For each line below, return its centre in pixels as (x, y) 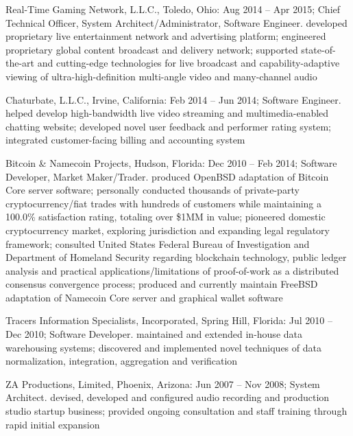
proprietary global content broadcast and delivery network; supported (152, 49)
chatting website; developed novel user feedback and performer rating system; (168, 126)
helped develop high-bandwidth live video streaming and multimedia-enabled (167, 113)
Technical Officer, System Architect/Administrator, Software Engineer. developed (176, 22)
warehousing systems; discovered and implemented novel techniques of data (163, 347)
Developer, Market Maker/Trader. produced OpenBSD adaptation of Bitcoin (167, 176)
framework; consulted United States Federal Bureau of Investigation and (158, 243)
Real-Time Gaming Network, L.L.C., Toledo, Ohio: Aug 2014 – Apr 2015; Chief (173, 9)
